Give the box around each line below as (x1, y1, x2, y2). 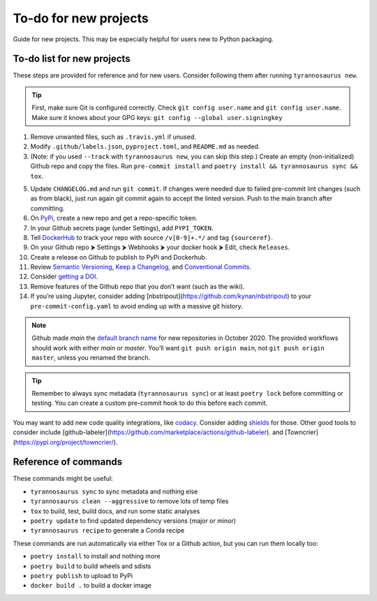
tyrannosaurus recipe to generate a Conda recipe (30, 526, 185, 535)
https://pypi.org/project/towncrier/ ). (15, 438, 118, 446)
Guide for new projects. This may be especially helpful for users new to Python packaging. (13, 35, 274, 43)
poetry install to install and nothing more (30, 552, 161, 561)
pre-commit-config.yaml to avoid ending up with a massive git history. (30, 302, 244, 310)
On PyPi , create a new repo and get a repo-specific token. (30, 214, 198, 223)
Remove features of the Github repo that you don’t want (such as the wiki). (30, 282, 245, 290)
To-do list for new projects (13, 53, 131, 65)
